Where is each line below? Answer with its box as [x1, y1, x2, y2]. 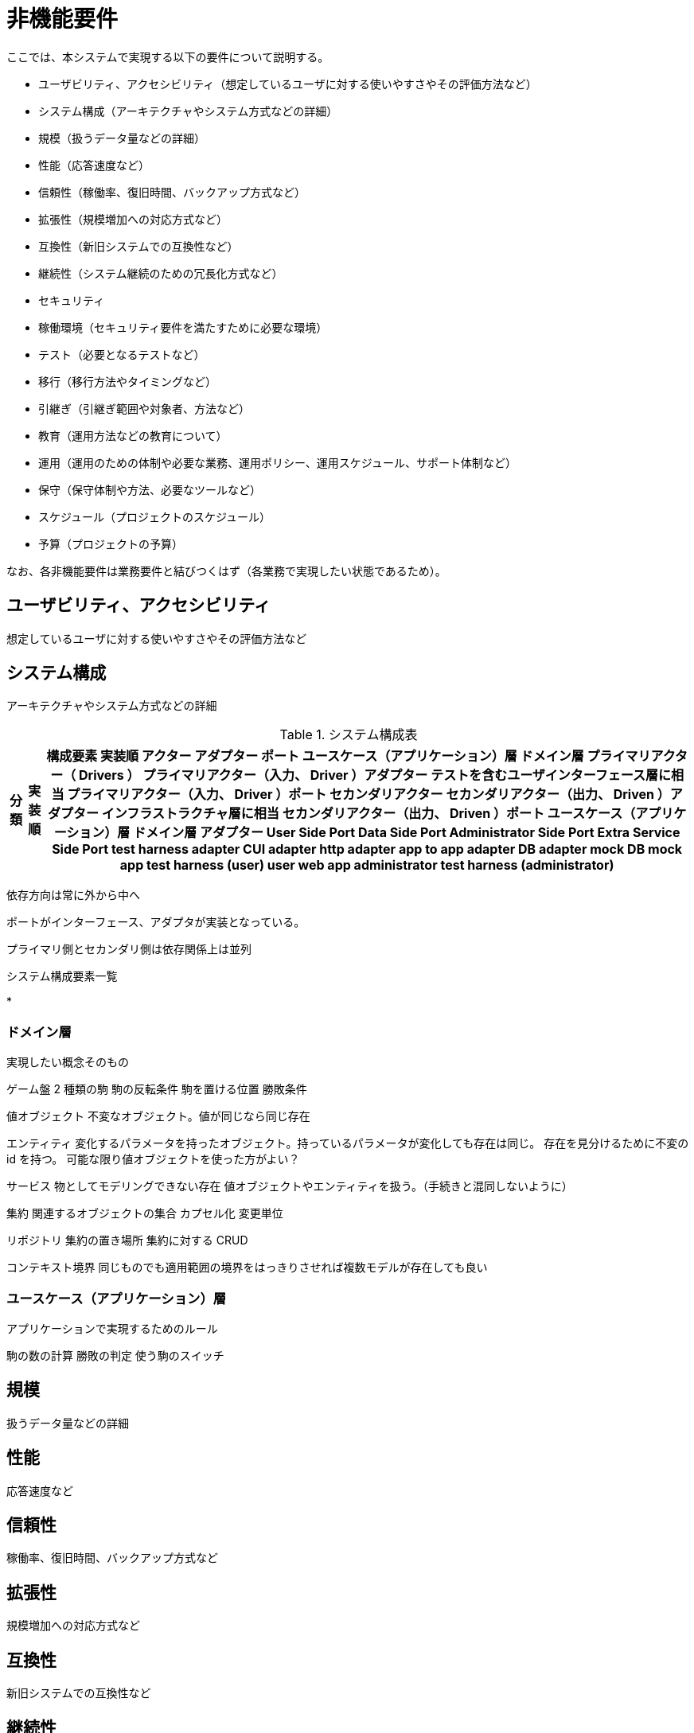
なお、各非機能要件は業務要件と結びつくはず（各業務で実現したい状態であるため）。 [6, 563, 446, 578]
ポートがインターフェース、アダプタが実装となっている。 [6, 915, 306, 929]
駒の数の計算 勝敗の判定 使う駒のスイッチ [6, 1348, 224, 1362]
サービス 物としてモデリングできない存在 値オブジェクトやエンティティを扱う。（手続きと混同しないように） [6, 1179, 573, 1194]
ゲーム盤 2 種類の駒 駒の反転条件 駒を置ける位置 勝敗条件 [6, 1082, 307, 1096]
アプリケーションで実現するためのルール [6, 1321, 218, 1335]
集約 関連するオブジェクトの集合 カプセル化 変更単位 [6, 1206, 283, 1221]
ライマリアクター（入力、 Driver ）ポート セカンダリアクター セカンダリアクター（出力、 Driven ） [80, 786, 670, 803]
